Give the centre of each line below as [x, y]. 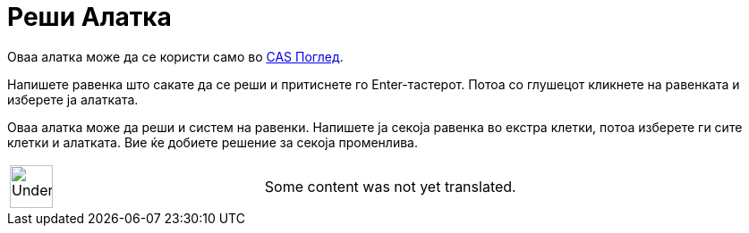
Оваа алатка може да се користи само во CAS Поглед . [175, 56]
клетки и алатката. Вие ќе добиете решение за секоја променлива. [213, 142]
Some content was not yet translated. [390, 186]
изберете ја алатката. [73, 99]
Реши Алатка [89, 17]
